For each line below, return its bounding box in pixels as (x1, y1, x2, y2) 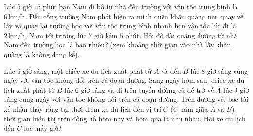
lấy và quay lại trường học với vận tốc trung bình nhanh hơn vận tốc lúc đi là (4, 20, 236, 31)
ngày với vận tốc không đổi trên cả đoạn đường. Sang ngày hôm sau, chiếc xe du (4, 75, 245, 85)
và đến (161, 65, 181, 76)
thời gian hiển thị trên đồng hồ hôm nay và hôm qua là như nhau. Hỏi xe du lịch (4, 113, 246, 123)
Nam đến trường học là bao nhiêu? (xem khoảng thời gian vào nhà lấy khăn (4, 39, 231, 50)
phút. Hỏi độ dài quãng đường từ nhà (125, 30, 237, 40)
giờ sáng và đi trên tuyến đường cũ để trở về (81, 84, 214, 95)
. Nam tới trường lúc (25, 30, 87, 40)
